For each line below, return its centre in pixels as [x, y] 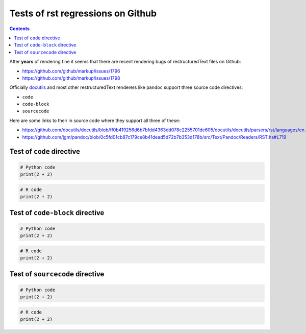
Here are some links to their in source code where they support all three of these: [95, 121]
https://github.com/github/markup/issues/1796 [71, 71]
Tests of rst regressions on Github [83, 13]
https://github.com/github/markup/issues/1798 [71, 78]
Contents [20, 29]
